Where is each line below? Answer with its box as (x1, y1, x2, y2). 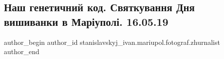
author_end (4, 46, 39, 57)
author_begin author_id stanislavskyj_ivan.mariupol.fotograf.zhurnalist (4, 37, 220, 47)
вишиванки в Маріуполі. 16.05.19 (4, 14, 168, 29)
